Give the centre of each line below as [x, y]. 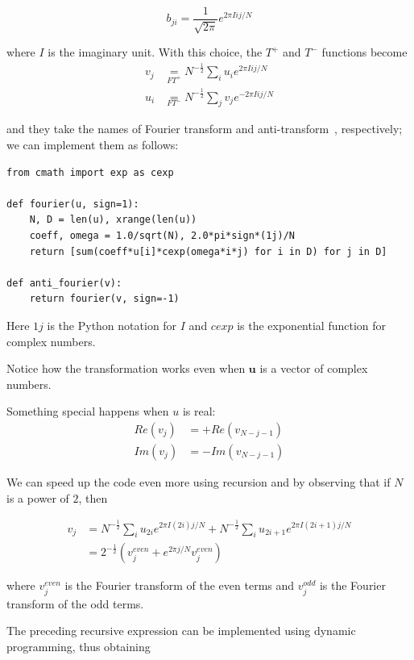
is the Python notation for [112, 325]
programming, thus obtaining [79, 646]
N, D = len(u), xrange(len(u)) [113, 220]
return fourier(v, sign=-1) [104, 299]
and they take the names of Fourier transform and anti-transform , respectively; [205, 129]
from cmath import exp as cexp [90, 172]
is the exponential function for [312, 325]
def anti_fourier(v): [64, 283]
